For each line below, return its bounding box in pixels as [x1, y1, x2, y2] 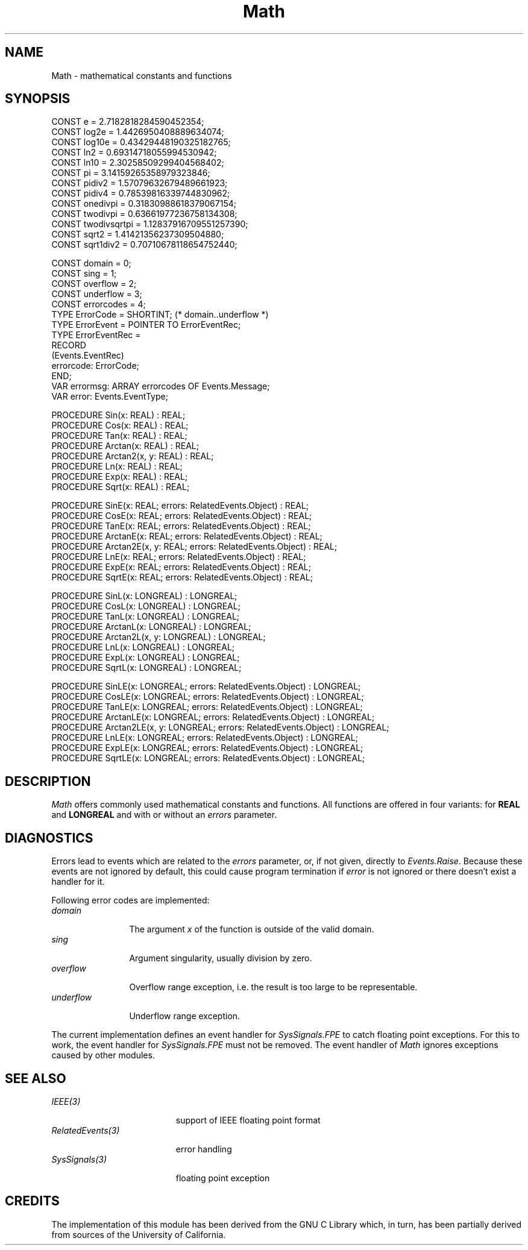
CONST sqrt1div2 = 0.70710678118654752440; [51, 239, 237, 250]
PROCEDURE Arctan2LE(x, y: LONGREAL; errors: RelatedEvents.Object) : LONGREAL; [51, 722, 389, 733]
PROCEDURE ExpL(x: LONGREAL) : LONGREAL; [51, 652, 240, 663]
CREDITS [5, 1193, 60, 1209]
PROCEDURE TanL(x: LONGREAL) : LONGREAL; [51, 611, 240, 622]
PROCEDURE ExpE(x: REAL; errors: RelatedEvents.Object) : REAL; [51, 562, 311, 573]
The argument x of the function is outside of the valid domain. [129, 924, 374, 935]
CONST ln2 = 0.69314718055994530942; [51, 147, 217, 158]
